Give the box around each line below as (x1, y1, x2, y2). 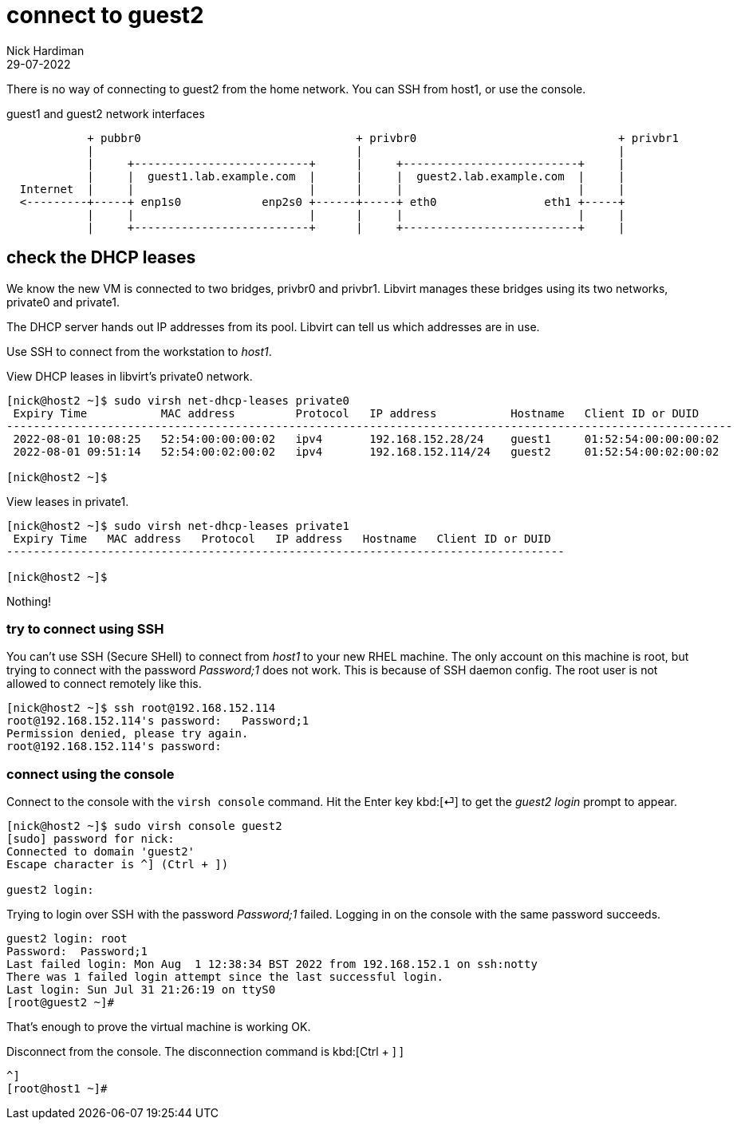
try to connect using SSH (6, 620, 164, 637)
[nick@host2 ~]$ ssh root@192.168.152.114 (6, 701, 276, 715)
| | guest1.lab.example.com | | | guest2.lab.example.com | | (87, 169, 625, 183)
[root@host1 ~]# (6, 1082, 108, 1096)
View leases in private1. (6, 494, 129, 508)
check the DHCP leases (6, 247, 196, 268)
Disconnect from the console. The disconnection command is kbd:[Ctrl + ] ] (6, 1045, 404, 1059)
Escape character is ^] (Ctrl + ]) (6, 858, 229, 871)
